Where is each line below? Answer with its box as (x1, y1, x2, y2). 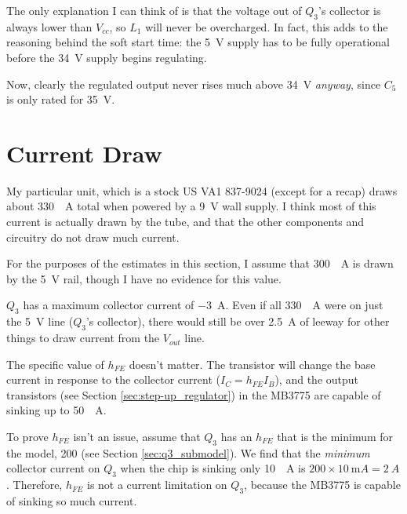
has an (220, 428, 253, 445)
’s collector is (318, 2, 381, 18)
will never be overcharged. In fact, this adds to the (145, 18, 388, 35)
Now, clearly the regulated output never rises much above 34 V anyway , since (6, 75, 381, 92)
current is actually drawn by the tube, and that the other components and (6, 213, 365, 230)
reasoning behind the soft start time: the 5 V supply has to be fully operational (6, 34, 390, 50)
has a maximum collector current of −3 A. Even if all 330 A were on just (23, 297, 383, 313)
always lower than (6, 18, 93, 35)
